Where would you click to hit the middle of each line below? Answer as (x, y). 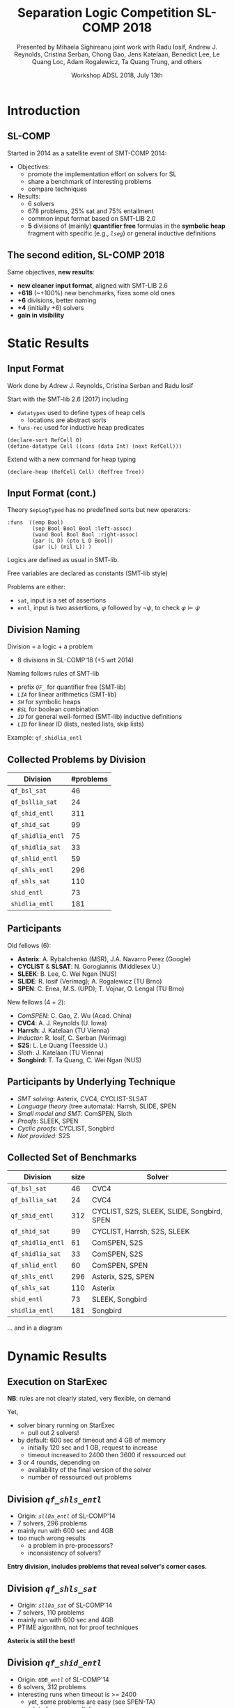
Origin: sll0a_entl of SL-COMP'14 (67, 1516)
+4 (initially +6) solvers (51, 307)
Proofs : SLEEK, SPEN (48, 1121)
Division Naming (44, 629)
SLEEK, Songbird (119, 1299)
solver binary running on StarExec (66, 1425)
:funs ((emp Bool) (36, 523)
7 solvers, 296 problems (52, 1523)
